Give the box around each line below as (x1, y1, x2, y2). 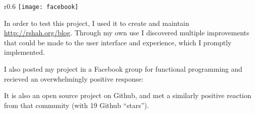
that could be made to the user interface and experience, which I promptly (4, 37, 232, 47)
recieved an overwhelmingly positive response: (4, 73, 144, 84)
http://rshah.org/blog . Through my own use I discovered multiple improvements (4, 27, 250, 38)
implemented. (4, 47, 45, 57)
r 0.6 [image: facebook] (4, 1, 79, 11)
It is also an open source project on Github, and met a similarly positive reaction (4, 90, 252, 101)
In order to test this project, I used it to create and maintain (4, 17, 189, 28)
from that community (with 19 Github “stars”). (4, 100, 149, 110)
